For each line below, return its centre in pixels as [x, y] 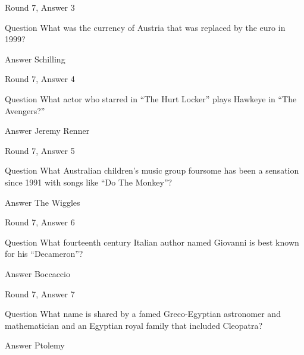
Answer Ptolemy [35, 345]
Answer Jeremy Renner [47, 131]
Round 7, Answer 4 [40, 79]
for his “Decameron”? [44, 254]
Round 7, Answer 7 [40, 293]
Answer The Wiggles [43, 202]
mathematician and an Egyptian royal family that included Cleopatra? [134, 325]
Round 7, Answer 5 [40, 150]
